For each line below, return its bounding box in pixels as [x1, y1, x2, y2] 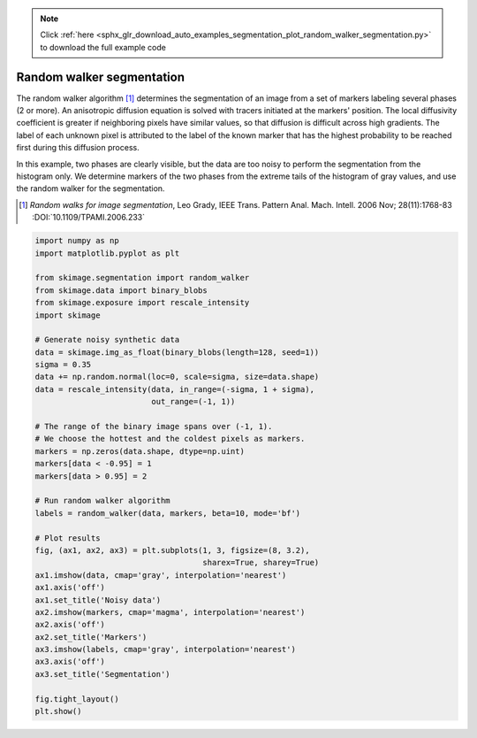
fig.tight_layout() [34, 694, 119, 703]
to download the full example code [40, 42, 167, 52]
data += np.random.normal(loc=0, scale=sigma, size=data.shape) [34, 372, 320, 382]
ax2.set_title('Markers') [34, 632, 148, 642]
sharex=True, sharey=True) [202, 557, 320, 568]
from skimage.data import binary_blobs [34, 285, 208, 296]
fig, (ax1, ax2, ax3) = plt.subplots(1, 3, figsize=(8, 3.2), [34, 545, 310, 555]
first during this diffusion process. [16, 142, 140, 153]
